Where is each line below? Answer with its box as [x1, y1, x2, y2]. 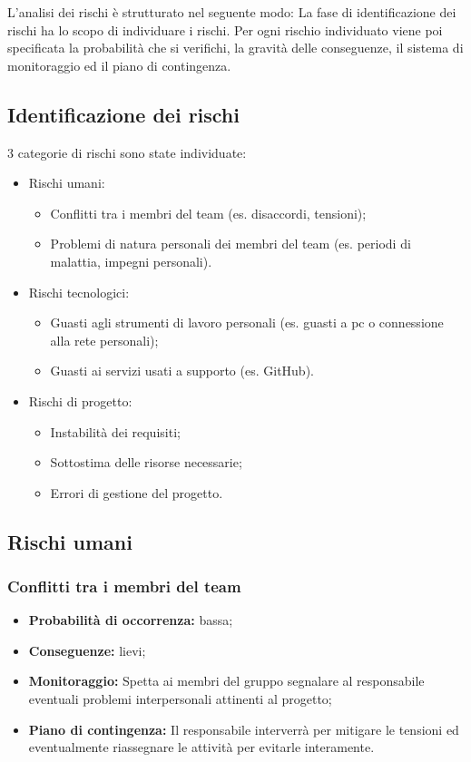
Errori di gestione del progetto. [50, 483, 223, 502]
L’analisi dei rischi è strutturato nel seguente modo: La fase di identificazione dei [7, 3, 456, 21]
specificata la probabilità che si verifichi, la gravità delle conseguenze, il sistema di [7, 38, 464, 57]
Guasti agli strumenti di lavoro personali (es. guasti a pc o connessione [50, 313, 444, 332]
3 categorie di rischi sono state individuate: [7, 142, 247, 161]
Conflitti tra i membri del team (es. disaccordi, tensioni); [50, 203, 367, 222]
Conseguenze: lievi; [28, 640, 146, 659]
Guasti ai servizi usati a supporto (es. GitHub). [50, 361, 314, 380]
